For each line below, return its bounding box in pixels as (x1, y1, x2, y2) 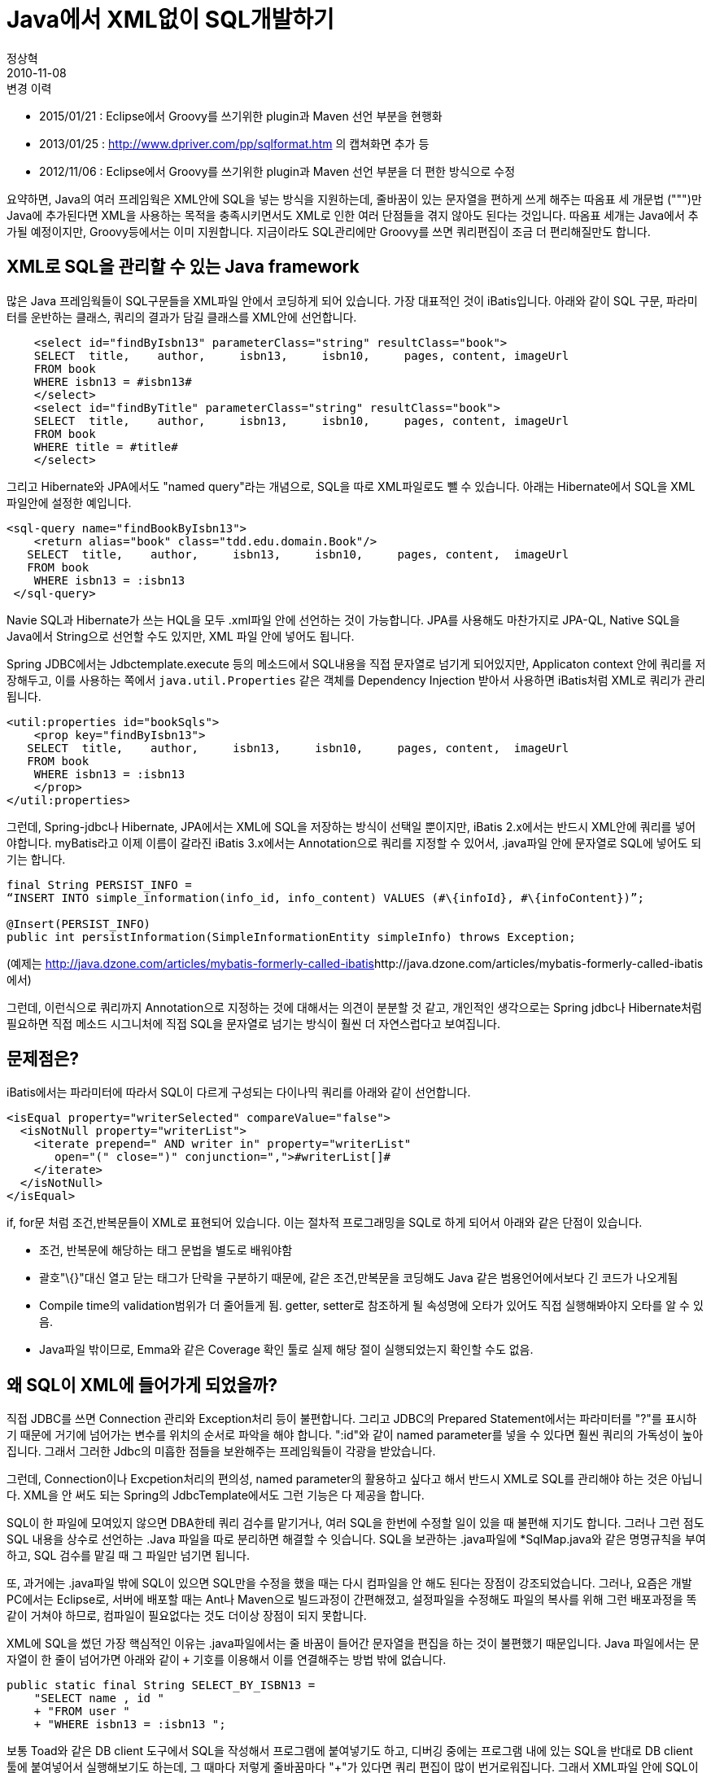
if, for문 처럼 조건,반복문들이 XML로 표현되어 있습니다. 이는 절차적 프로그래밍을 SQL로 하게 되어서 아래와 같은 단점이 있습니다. (7, 1215, 643, 1230)
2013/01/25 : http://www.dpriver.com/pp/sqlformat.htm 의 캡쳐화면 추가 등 (39, 136, 430, 151)
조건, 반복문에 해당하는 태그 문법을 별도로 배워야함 (39, 1243, 293, 1258)
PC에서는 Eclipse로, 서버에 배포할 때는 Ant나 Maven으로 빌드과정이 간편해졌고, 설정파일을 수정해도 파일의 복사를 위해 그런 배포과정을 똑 (7, 1592, 697, 1607)
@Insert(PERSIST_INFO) (7, 917, 151, 930)
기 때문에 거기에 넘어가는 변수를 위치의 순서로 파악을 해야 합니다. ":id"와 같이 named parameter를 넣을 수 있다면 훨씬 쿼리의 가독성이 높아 (7, 1428, 704, 1442)
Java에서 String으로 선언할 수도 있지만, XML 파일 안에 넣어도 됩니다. (7, 628, 355, 643)
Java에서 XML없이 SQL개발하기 (7, 6, 334, 33)
